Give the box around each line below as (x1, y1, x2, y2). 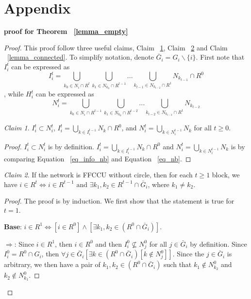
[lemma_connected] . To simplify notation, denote (7, 52, 154, 62)
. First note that (196, 52, 245, 62)
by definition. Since (190, 238, 247, 249)
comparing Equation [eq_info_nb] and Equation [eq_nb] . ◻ (4, 153, 191, 163)
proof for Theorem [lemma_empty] (4, 26, 128, 36)
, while (4, 89, 24, 99)
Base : (4, 221, 22, 231)
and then (95, 238, 122, 249)
